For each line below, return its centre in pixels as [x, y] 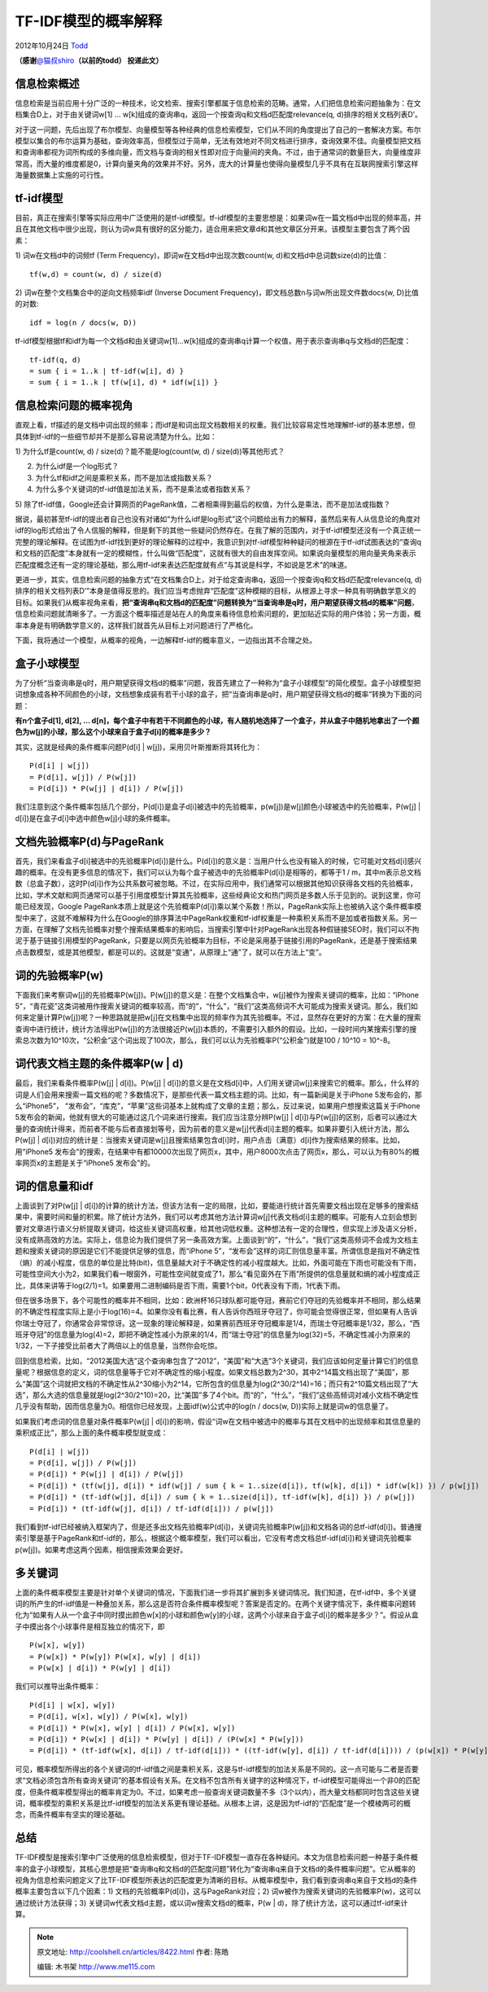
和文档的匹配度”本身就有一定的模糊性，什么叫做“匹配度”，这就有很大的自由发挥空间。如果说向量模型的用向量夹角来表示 [216, 553]
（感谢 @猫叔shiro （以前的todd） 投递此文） [89, 60]
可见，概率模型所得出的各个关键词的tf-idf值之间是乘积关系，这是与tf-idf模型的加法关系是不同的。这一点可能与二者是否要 [217, 1769]
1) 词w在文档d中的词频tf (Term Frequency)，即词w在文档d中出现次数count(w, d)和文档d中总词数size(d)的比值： [202, 256]
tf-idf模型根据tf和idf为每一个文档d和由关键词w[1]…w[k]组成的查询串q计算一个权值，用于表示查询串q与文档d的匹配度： [213, 341]
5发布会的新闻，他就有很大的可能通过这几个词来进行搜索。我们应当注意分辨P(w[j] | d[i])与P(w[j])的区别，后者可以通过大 [216, 1117]
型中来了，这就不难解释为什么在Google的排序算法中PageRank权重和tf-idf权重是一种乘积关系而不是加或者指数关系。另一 [216, 918]
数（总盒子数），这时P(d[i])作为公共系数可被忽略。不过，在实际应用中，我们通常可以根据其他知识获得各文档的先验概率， [216, 884]
